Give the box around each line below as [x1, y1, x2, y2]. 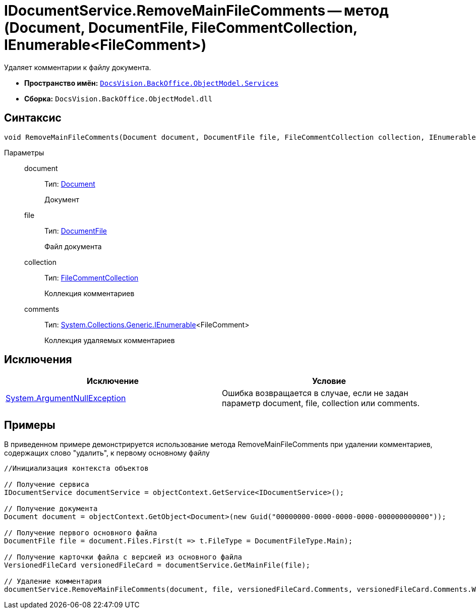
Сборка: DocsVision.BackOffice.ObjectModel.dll [24, 94, 213, 103]
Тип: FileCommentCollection [44, 273, 139, 282]
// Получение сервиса [4, 480, 89, 489]
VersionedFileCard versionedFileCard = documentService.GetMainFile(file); [4, 561, 310, 570]
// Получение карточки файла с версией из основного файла [4, 553, 243, 562]
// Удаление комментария [4, 577, 102, 586]
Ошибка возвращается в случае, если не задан [222, 388, 408, 399]
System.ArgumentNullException [6, 393, 126, 404]
